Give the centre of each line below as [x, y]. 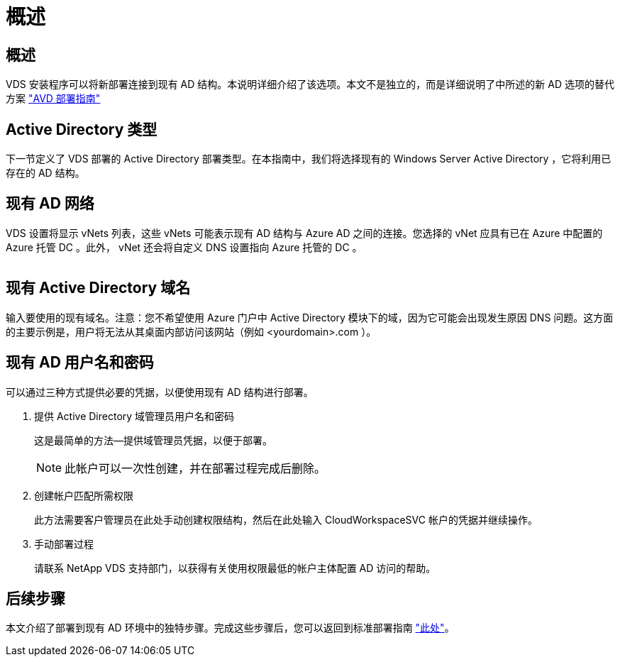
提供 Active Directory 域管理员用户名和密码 [134, 416]
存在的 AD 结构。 [45, 173]
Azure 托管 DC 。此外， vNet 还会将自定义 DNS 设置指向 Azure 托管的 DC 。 [184, 247]
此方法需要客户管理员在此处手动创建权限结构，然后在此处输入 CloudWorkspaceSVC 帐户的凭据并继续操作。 [286, 519]
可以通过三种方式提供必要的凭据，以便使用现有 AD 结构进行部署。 [160, 392]
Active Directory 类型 [82, 129]
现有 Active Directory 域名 [98, 288]
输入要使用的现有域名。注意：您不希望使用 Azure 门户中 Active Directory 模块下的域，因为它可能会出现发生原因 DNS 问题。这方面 [310, 317]
